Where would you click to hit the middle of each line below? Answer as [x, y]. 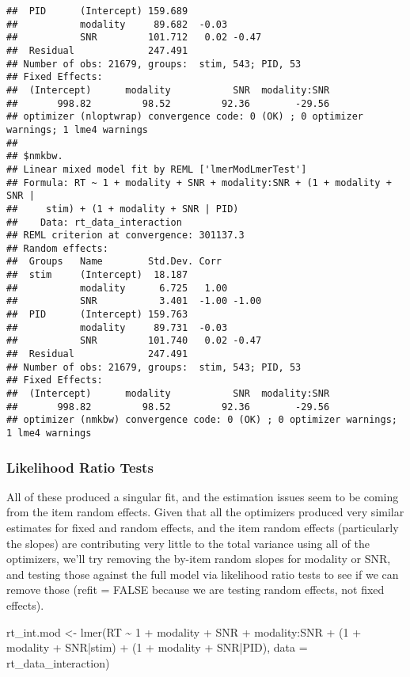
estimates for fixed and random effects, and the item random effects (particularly [203, 528]
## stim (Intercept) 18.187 [97, 275]
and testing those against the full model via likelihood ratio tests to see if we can [203, 574]
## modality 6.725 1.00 [117, 288]
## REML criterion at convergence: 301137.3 [125, 236]
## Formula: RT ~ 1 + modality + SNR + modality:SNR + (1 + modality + [199, 183]
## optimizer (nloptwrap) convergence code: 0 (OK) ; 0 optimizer [185, 117]
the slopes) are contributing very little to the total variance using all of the [188, 543]
